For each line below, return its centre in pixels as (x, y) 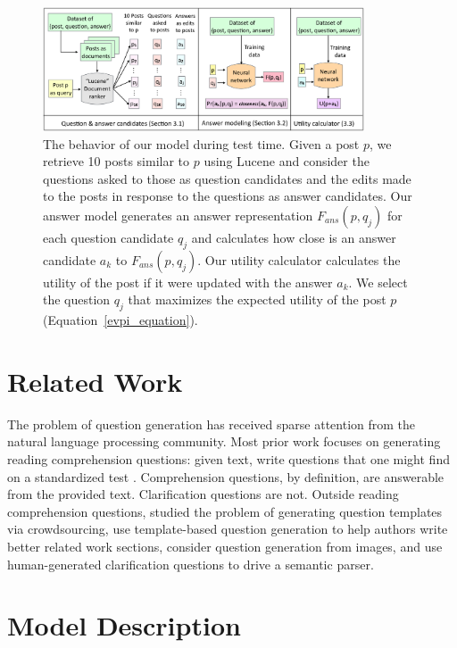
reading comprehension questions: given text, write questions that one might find (228, 459)
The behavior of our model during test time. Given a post (201, 143)
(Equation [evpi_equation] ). (120, 320)
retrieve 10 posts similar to (116, 161)
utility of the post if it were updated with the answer (188, 282)
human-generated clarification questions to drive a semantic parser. (191, 564)
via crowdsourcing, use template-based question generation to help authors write (228, 529)
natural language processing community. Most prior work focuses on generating (224, 441)
